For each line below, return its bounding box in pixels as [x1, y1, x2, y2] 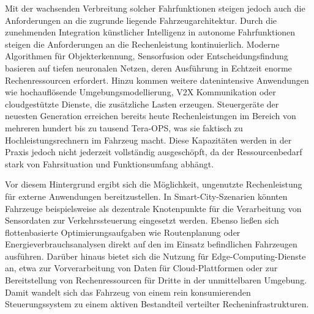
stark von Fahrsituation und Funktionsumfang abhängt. [5, 157, 214, 170]
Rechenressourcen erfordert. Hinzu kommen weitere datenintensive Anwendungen [5, 73, 309, 86]
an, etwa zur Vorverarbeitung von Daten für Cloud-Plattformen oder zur [5, 261, 278, 274]
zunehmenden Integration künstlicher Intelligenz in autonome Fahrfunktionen [5, 26, 296, 38]
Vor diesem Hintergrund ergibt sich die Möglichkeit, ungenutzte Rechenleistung [5, 178, 302, 191]
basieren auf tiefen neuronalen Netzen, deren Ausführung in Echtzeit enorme [5, 61, 292, 74]
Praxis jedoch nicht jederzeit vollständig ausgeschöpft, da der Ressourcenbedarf [5, 145, 302, 158]
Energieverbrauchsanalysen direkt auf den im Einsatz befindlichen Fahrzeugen [5, 238, 297, 250]
